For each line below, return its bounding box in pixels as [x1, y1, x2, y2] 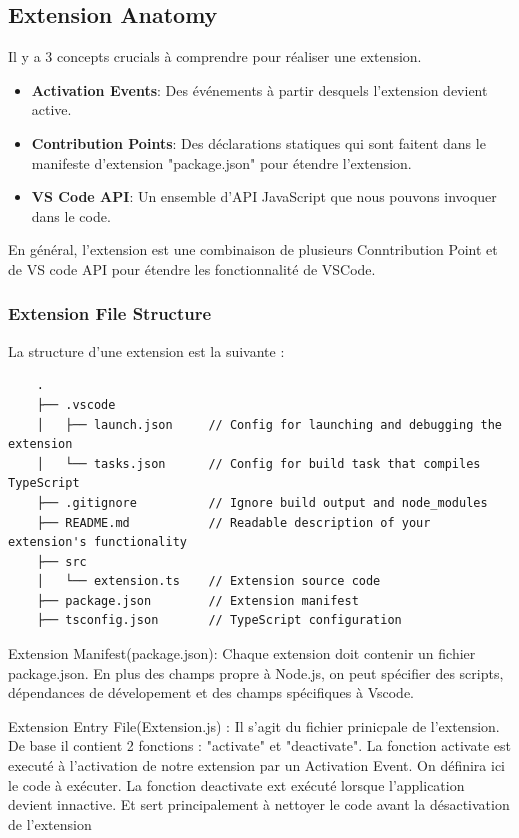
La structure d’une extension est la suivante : [8, 340, 285, 361]
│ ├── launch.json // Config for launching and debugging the [36, 417, 502, 432]
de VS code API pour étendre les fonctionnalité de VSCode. [8, 258, 376, 279]
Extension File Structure [8, 301, 212, 326]
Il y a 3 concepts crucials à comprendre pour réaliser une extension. [8, 46, 422, 67]
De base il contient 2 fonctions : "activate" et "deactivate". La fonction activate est [8, 735, 511, 756]
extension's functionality [8, 535, 187, 550]
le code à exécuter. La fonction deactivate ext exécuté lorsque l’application [8, 774, 465, 795]
